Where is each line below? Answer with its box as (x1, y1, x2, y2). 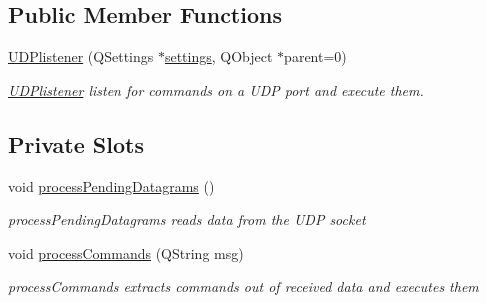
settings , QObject (164, 46, 273, 67)
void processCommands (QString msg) (8, 242, 244, 263)
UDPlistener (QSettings (8, 46, 154, 67)
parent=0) (284, 46, 347, 67)
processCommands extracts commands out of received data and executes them (8, 276, 479, 297)
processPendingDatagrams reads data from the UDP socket (8, 209, 366, 230)
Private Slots (8, 128, 144, 159)
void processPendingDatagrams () (8, 175, 215, 196)
